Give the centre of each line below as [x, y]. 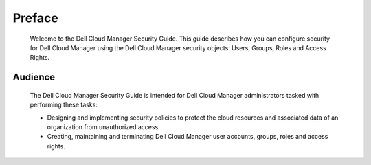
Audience [34, 77]
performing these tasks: [64, 105]
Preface [35, 18]
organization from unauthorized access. [104, 126]
